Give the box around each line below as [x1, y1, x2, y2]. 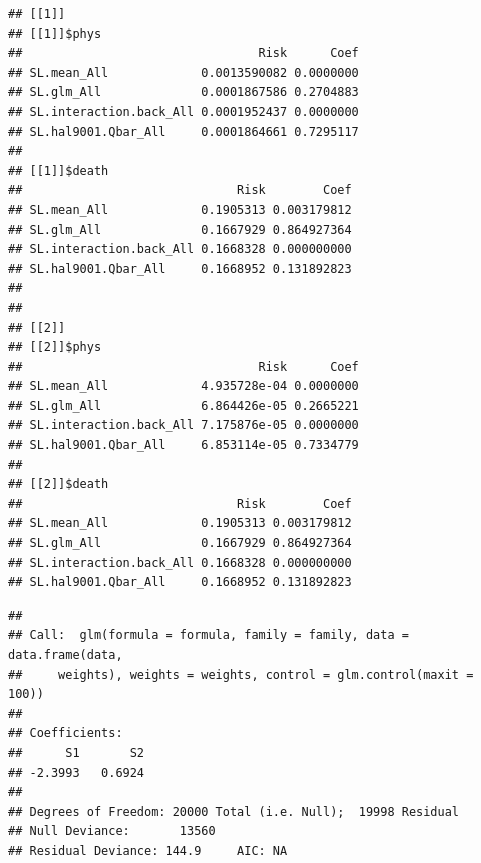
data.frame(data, [8, 648, 123, 662]
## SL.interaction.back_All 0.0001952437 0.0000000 [8, 104, 359, 119]
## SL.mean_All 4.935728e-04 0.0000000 [8, 379, 359, 394]
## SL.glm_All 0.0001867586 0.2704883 [8, 85, 359, 100]
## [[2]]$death [8, 477, 109, 492]
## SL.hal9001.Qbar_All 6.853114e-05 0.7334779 [8, 438, 359, 453]
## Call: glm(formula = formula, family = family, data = [8, 628, 409, 643]
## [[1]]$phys [8, 26, 102, 41]
